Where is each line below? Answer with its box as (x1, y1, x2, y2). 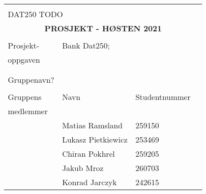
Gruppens (8, 91, 42, 102)
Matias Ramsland (62, 120, 123, 131)
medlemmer (8, 105, 48, 117)
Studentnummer (135, 91, 191, 102)
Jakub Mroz (62, 162, 104, 173)
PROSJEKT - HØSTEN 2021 (44, 23, 162, 34)
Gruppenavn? (8, 74, 55, 85)
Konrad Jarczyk (62, 176, 117, 188)
